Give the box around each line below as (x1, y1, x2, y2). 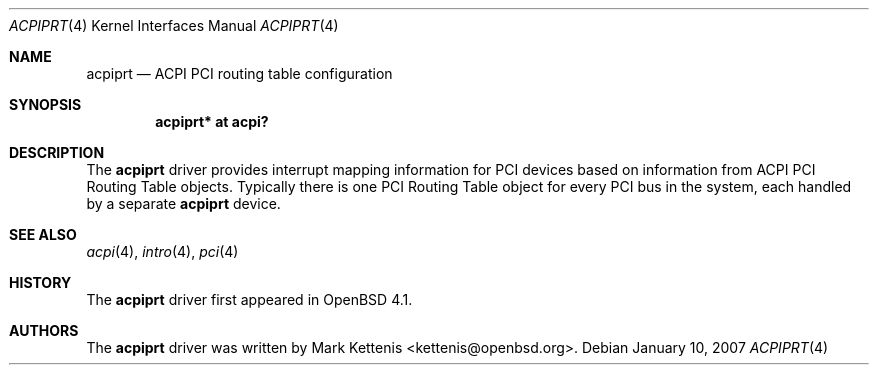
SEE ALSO (9, 226, 77, 243)
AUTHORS (9, 322, 79, 339)
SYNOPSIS (9, 96, 82, 113)
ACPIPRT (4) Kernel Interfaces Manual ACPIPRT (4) (9, 17, 339, 34)
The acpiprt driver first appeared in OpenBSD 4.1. (86, 291, 413, 308)
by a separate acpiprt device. (86, 195, 281, 212)
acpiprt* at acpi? (155, 113, 269, 130)
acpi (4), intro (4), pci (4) (86, 243, 239, 260)
